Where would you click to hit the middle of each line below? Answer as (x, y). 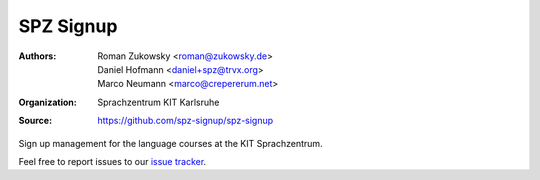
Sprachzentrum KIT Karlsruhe (158, 102)
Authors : (37, 56)
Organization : (47, 102)
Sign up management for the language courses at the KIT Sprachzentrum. (171, 143)
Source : (35, 121)
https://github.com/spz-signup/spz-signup (185, 121)
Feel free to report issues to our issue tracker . (112, 161)
